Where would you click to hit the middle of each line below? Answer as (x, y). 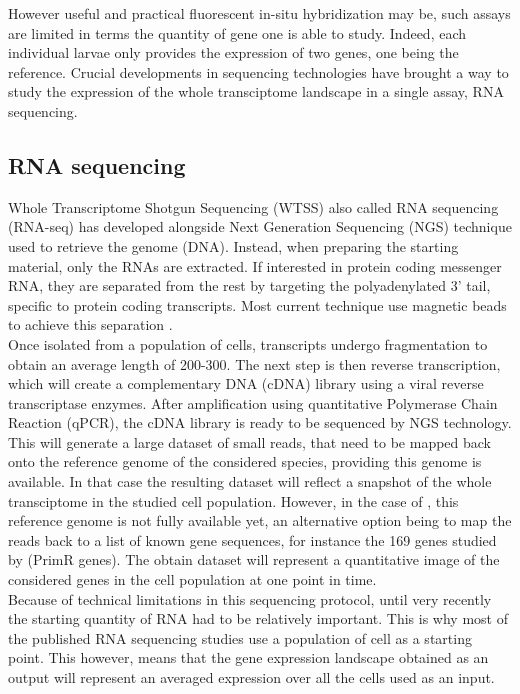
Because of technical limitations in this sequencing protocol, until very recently (250, 598)
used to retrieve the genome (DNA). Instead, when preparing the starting (233, 245)
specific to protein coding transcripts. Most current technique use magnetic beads (257, 304)
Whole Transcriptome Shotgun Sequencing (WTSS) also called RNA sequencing (253, 206)
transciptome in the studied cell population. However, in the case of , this (233, 500)
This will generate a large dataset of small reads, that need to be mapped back (249, 441)
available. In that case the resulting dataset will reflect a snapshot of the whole (250, 481)
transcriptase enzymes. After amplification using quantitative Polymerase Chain (253, 402)
